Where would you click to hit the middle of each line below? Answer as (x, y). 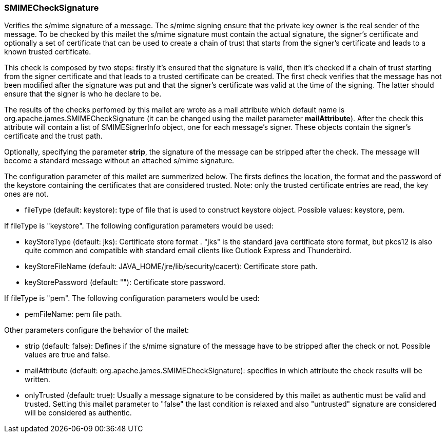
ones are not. (26, 194)
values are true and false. (67, 355)
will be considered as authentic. (78, 413)
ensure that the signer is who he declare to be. (83, 94)
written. (37, 379)
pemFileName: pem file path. (73, 314)
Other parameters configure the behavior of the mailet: (97, 330)
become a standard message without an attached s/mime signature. (119, 161)
